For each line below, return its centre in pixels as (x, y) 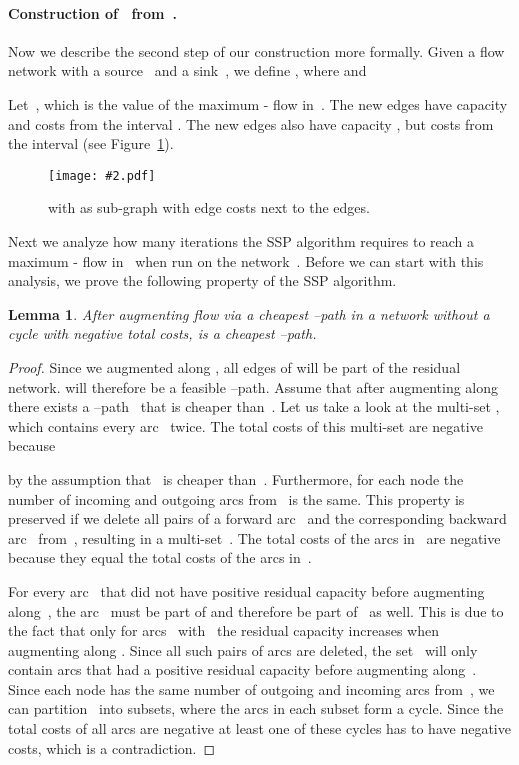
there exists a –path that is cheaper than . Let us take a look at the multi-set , (254, 406)
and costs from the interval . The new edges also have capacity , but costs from (251, 123)
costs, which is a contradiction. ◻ (112, 747)
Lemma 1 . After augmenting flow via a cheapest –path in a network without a (249, 313)
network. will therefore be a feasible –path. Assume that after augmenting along (253, 386)
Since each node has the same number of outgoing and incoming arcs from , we (251, 688)
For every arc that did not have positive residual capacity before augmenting (246, 590)
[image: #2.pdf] (102, 175)
